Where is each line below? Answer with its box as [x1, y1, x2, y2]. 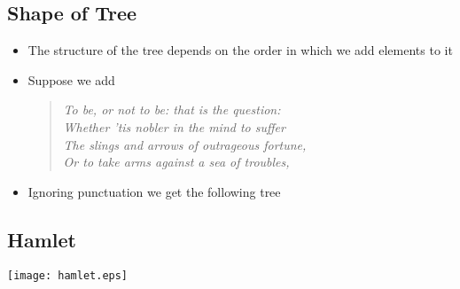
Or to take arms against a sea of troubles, [63, 152, 290, 171]
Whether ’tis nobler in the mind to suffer [63, 117, 285, 136]
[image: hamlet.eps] [7, 269, 129, 282]
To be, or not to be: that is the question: [63, 100, 281, 119]
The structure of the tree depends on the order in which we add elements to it [27, 41, 453, 59]
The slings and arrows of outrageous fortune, [63, 135, 307, 153]
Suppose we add [27, 70, 115, 89]
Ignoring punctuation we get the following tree [27, 182, 281, 200]
